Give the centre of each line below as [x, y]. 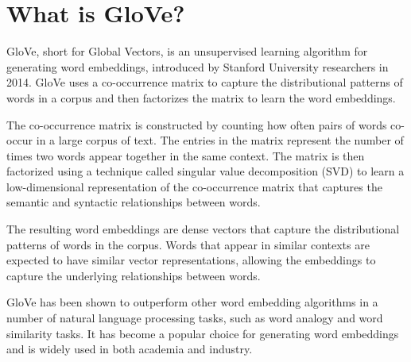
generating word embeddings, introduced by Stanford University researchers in [198, 66]
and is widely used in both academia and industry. [130, 349]
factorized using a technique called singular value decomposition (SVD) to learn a [205, 171]
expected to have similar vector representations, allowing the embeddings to [191, 260]
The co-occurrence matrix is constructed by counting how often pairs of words [197, 124]
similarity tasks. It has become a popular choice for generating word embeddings [203, 333]
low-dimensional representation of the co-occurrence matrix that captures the [194, 186]
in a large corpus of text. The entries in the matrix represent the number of [220, 140]
